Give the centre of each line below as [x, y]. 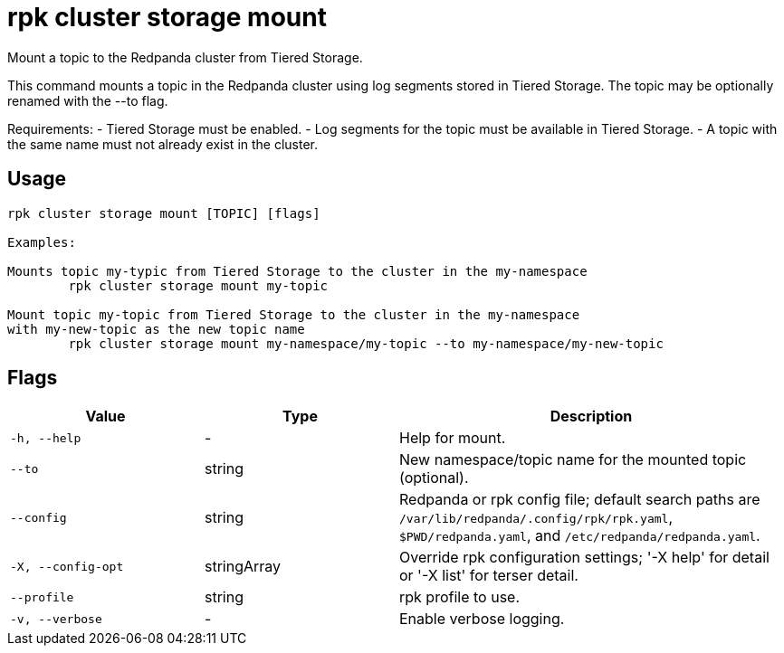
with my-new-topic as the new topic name [156, 329]
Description [591, 416]
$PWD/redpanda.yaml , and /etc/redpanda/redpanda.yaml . [580, 536]
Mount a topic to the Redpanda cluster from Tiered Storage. [185, 57]
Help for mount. [453, 438]
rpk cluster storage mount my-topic [198, 285]
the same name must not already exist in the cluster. [163, 144]
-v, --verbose [56, 619]
